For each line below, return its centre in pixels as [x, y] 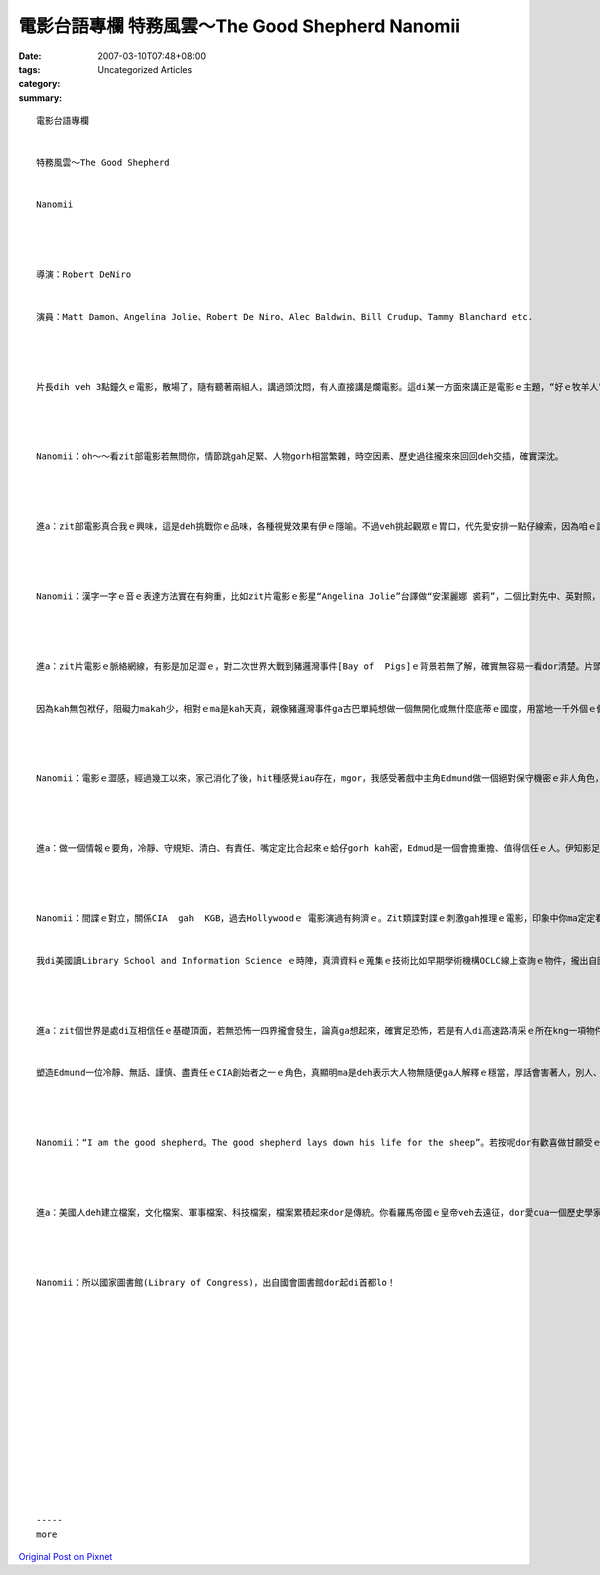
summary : [40, 97]
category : [39, 84]
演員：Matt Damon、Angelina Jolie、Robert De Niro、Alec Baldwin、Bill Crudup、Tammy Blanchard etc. [285, 316]
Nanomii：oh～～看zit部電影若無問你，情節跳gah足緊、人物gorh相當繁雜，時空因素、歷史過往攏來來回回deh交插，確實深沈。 [300, 456]
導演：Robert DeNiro [84, 274]
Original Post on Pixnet [65, 1556]
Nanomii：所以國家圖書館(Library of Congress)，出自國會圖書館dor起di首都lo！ [216, 1282]
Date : [30, 56]
